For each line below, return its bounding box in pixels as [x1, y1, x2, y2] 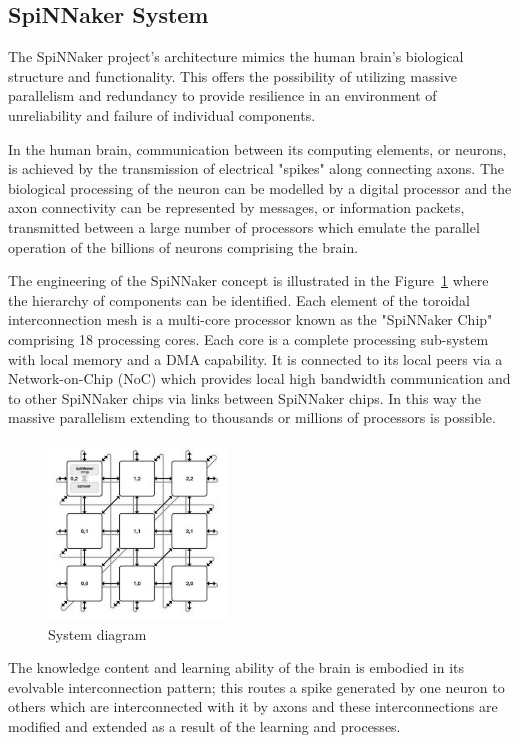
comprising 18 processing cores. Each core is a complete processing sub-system [8, 328, 489, 349]
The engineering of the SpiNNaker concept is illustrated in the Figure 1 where [8, 270, 489, 291]
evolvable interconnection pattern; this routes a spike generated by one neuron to [8, 676, 505, 697]
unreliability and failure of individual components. [8, 104, 316, 125]
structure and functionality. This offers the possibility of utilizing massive [8, 65, 458, 86]
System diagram [48, 623, 147, 644]
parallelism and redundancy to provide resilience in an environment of [8, 85, 437, 106]
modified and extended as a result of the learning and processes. [8, 715, 401, 736]
